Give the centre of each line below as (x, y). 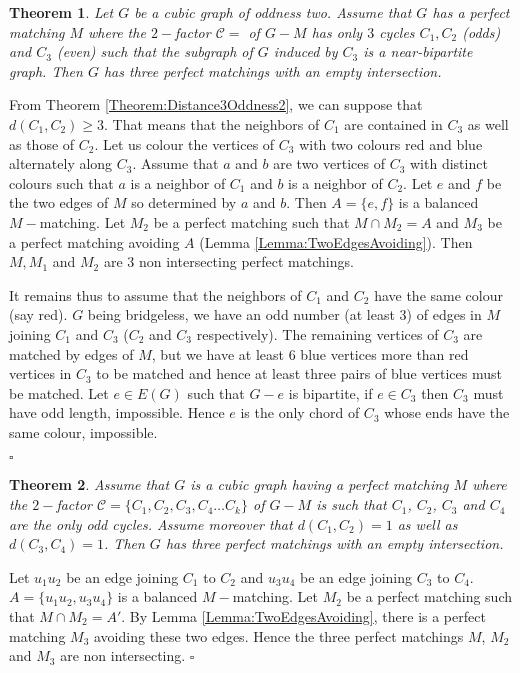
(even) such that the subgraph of (154, 51)
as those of (42, 143)
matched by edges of (71, 353)
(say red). (38, 314)
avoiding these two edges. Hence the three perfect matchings (279, 635)
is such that (351, 504)
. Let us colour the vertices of (184, 143)
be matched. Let (59, 392)
